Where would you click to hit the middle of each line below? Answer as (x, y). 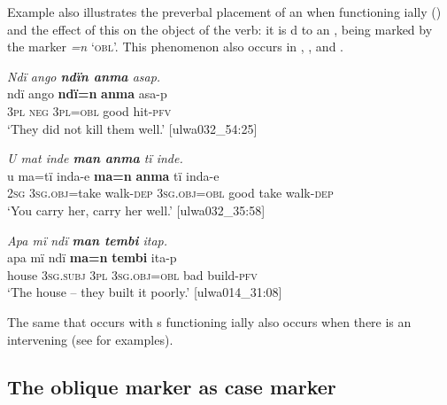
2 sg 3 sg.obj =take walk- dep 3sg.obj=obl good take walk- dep (170, 193)
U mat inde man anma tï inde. (95, 158)
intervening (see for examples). (90, 339)
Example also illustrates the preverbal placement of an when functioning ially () (224, 12)
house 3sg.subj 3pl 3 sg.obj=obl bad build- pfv (132, 274)
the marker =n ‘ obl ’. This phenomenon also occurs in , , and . (175, 47)
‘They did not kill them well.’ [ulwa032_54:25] (132, 128)
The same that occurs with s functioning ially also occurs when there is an (209, 321)
